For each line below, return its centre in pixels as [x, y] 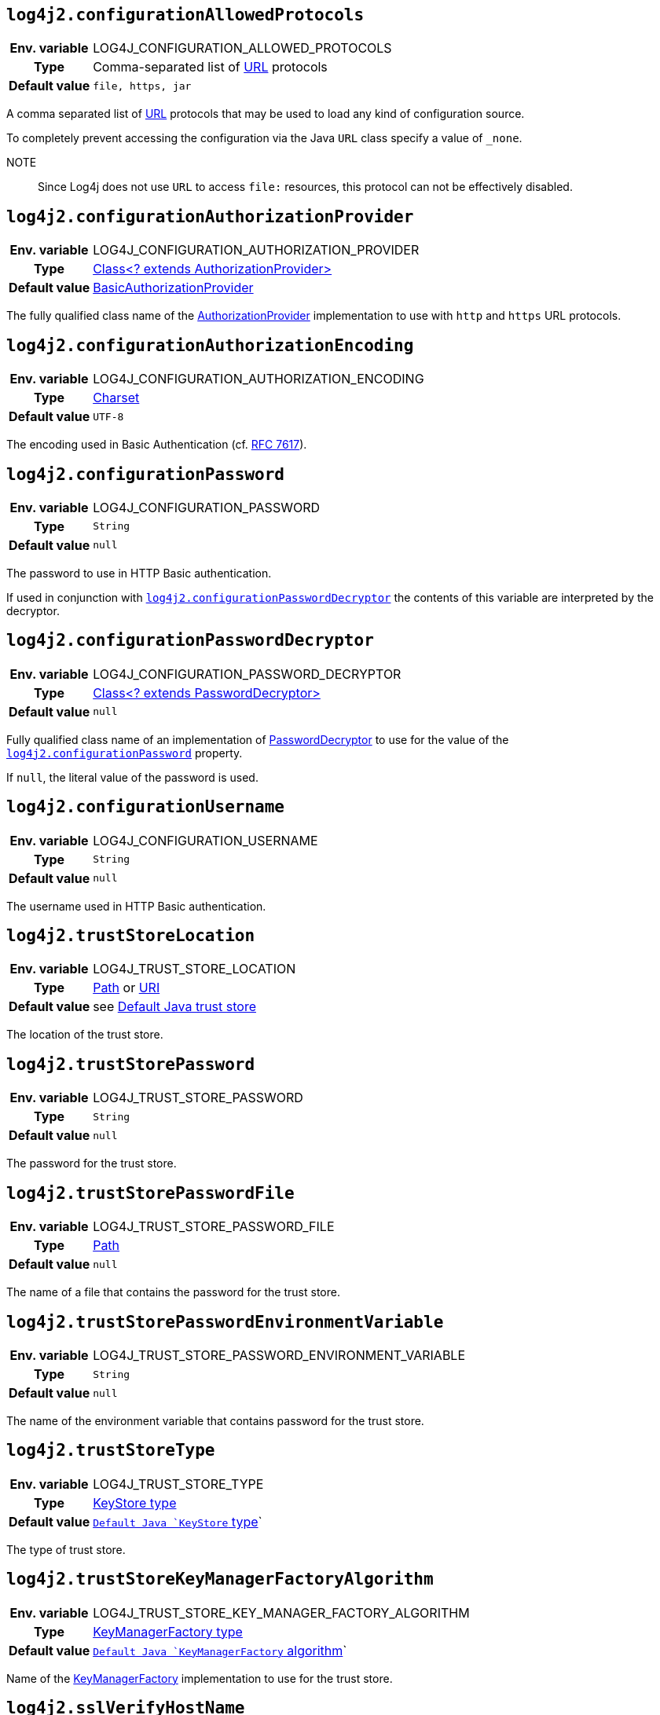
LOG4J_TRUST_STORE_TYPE [178, 1484]
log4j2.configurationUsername [146, 807]
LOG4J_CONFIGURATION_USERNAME [205, 840]
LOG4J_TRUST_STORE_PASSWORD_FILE [214, 1227]
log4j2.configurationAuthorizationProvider [210, 216]
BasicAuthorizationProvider [173, 288]
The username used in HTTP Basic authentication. [136, 906]
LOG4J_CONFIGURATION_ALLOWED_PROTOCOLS [242, 48]
